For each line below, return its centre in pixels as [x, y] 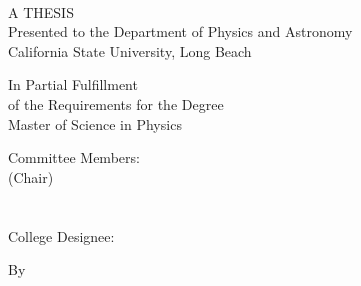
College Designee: [61, 235]
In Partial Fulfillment [73, 84]
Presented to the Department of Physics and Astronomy [180, 31]
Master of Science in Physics [95, 123]
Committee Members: [74, 157]
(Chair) [31, 176]
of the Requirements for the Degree [116, 103]
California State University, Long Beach [130, 50]
